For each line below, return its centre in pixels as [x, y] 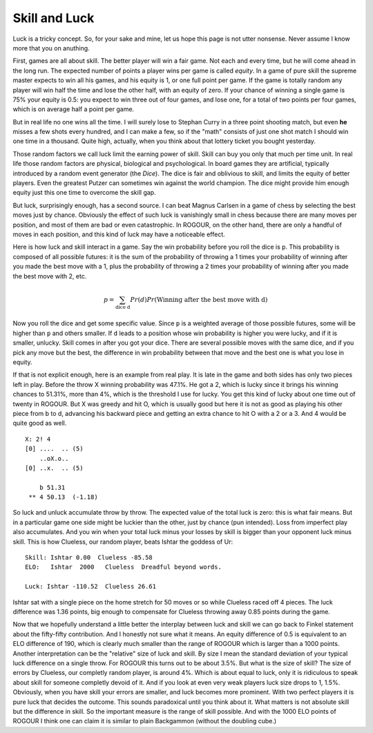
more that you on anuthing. [51, 48]
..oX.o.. [54, 458]
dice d [123, 307]
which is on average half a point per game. [74, 109]
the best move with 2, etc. [50, 276]
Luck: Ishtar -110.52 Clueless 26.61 [91, 587]
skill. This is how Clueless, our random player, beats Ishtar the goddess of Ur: [123, 542]
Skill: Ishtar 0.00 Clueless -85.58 [89, 558]
